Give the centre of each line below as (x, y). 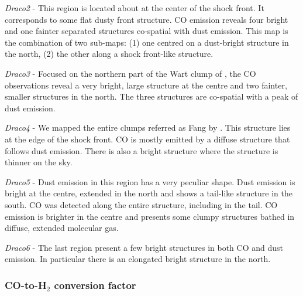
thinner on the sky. (39, 162)
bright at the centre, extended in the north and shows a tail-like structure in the (149, 193)
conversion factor (95, 285)
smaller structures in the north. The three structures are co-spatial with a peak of (151, 96)
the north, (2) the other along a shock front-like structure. (109, 54)
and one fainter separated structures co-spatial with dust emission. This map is (147, 31)
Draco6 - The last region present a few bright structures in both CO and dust (144, 247)
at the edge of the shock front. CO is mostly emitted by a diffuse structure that (147, 139)
